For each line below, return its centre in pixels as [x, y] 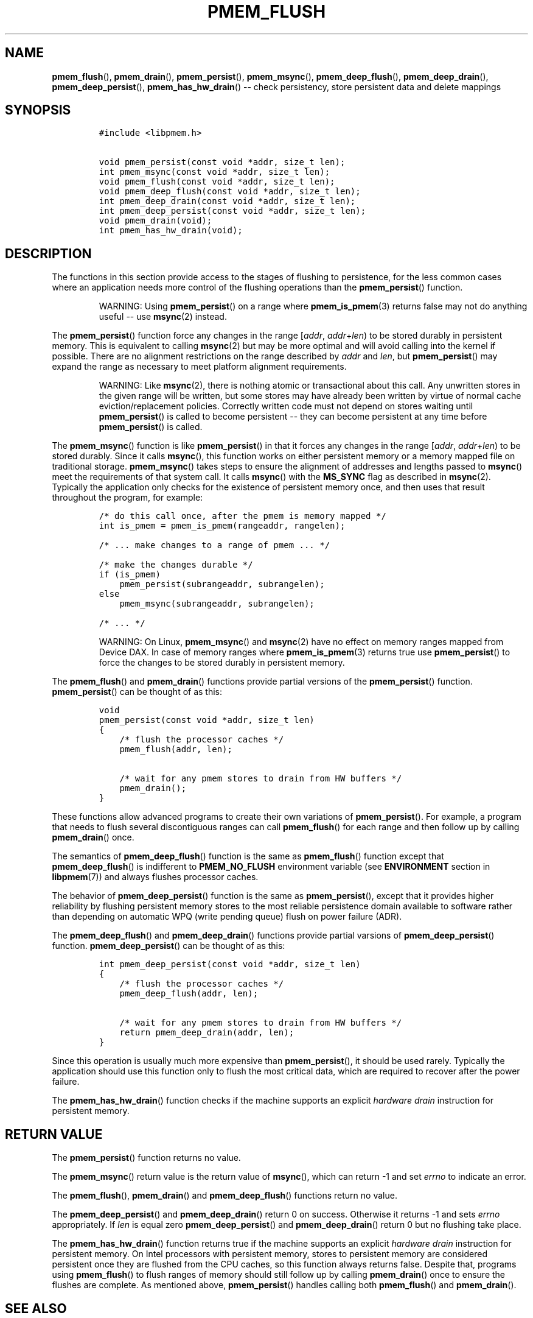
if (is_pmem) [130, 575]
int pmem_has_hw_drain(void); [171, 231]
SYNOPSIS [38, 110]
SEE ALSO [36, 1308]
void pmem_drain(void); [155, 221]
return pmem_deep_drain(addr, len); [207, 1033]
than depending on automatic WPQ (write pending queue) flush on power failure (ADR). [227, 917]
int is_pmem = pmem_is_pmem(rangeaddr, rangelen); [222, 526]
